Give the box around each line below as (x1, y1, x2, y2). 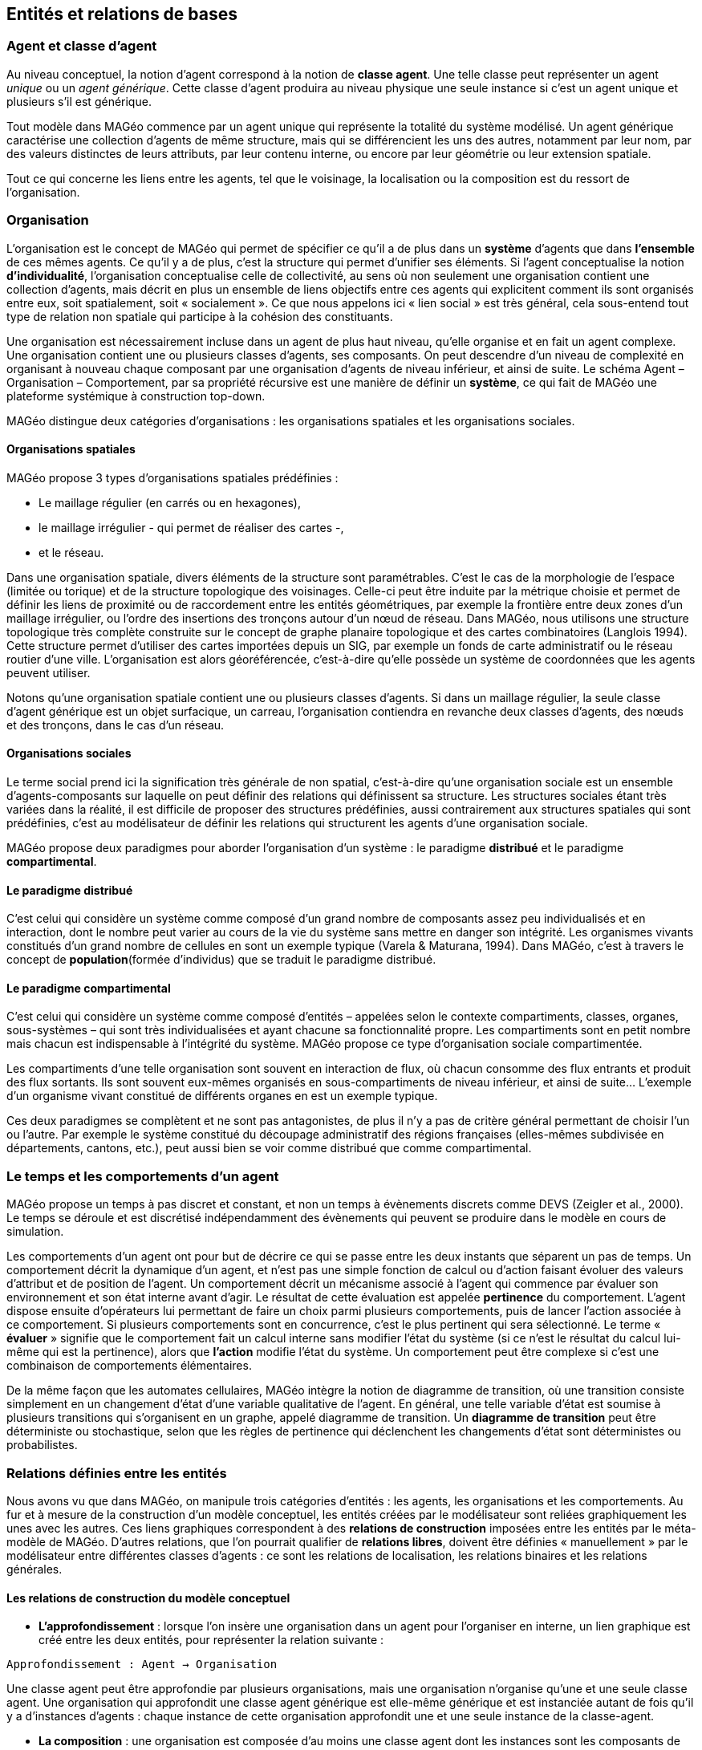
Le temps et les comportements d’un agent (6, 1167, 279, 1184)
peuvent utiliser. (6, 665, 91, 680)
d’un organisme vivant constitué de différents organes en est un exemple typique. (6, 1089, 438, 1103)
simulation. (6, 1224, 64, 1239)
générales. (6, 1561, 63, 1576)
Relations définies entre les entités (6, 1464, 227, 1481)
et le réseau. (39, 545, 104, 559)
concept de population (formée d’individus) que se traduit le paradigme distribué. (6, 952, 436, 967)
